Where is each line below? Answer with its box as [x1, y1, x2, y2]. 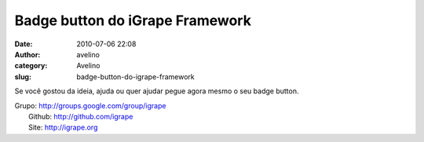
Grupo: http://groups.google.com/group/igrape [14, 100, 166, 110]
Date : [14, 39, 33, 49]
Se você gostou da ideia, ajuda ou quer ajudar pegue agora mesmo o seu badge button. [14, 86, 299, 96]
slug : [14, 71, 31, 82]
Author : [14, 49, 41, 59]
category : [14, 61, 48, 71]
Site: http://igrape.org [28, 122, 98, 133]
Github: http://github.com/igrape [28, 111, 133, 121]
